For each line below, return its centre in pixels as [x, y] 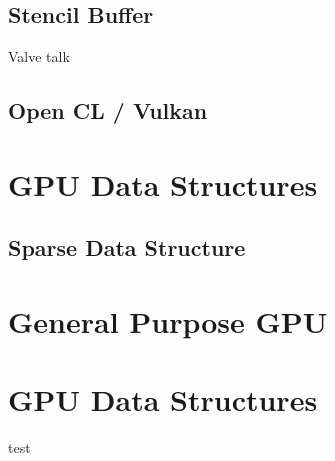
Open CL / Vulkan [108, 110]
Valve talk [39, 56]
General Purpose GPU [168, 320]
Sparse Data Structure [127, 247]
